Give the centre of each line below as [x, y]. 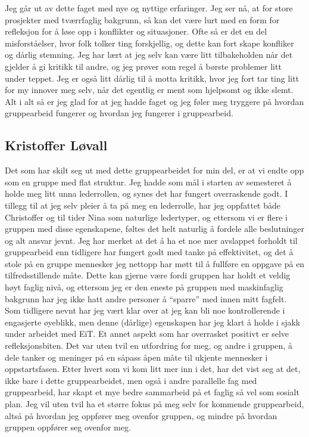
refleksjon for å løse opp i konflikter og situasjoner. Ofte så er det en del [136, 31]
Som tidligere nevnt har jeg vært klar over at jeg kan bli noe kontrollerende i [145, 310]
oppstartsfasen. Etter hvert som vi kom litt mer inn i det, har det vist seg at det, [153, 369]
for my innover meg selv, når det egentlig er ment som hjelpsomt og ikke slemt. [149, 90]
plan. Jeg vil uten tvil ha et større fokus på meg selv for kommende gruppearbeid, [154, 404]
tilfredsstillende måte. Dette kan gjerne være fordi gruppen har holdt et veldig [148, 275]
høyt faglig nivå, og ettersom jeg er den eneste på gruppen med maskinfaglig [144, 287]
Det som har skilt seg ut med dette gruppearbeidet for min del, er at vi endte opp [154, 170]
